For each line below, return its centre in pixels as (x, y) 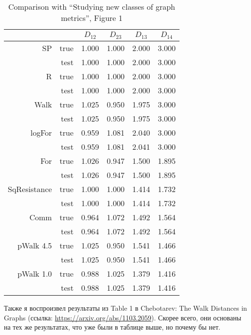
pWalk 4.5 (35, 245)
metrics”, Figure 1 (92, 18)
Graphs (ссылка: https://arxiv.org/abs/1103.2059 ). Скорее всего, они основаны (123, 317)
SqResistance (30, 189)
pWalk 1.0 (35, 273)
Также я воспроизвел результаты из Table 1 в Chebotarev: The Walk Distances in (125, 308)
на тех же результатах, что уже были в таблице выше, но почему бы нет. (112, 327)
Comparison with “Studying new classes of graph (92, 7)
